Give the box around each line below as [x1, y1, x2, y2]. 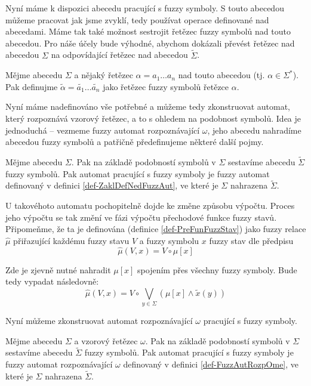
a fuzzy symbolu [139, 234, 199, 246]
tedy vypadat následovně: [5, 275, 99, 288]
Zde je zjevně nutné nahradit [5, 263, 111, 276]
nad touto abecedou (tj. [178, 69, 265, 81]
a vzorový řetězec [74, 334, 138, 347]
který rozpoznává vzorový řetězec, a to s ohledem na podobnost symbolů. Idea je [5, 112, 301, 124]
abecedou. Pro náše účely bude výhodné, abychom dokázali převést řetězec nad [5, 36, 295, 49]
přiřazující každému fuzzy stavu [13, 234, 130, 246]
